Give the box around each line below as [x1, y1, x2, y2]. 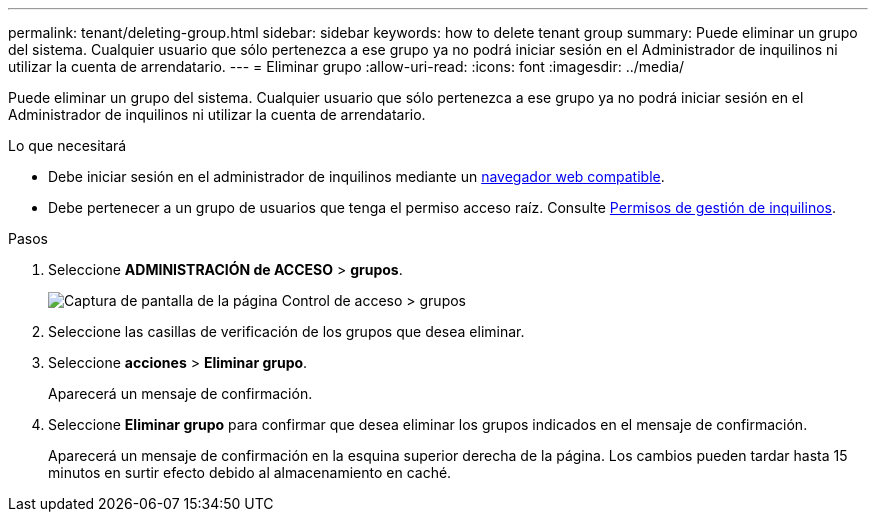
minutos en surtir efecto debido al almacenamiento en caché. [48, 464, 452, 481]
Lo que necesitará [8, 137, 127, 154]
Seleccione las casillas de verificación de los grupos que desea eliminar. [48, 323, 525, 340]
